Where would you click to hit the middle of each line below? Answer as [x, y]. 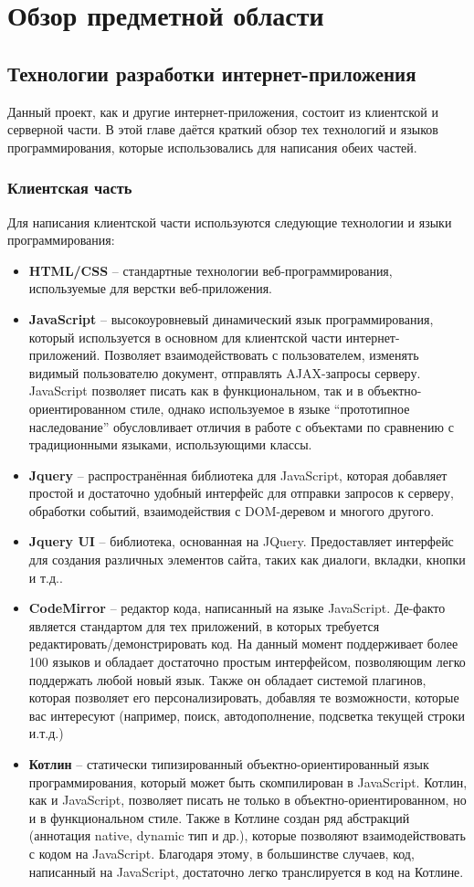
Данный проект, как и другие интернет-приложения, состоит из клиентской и [223, 111]
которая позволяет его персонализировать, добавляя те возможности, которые [244, 697]
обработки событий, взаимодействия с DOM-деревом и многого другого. [232, 510]
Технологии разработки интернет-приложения [212, 73]
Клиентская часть [70, 188]
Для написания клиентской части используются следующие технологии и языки [230, 222]
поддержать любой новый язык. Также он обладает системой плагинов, [227, 679]
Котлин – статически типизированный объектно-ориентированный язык [229, 764]
